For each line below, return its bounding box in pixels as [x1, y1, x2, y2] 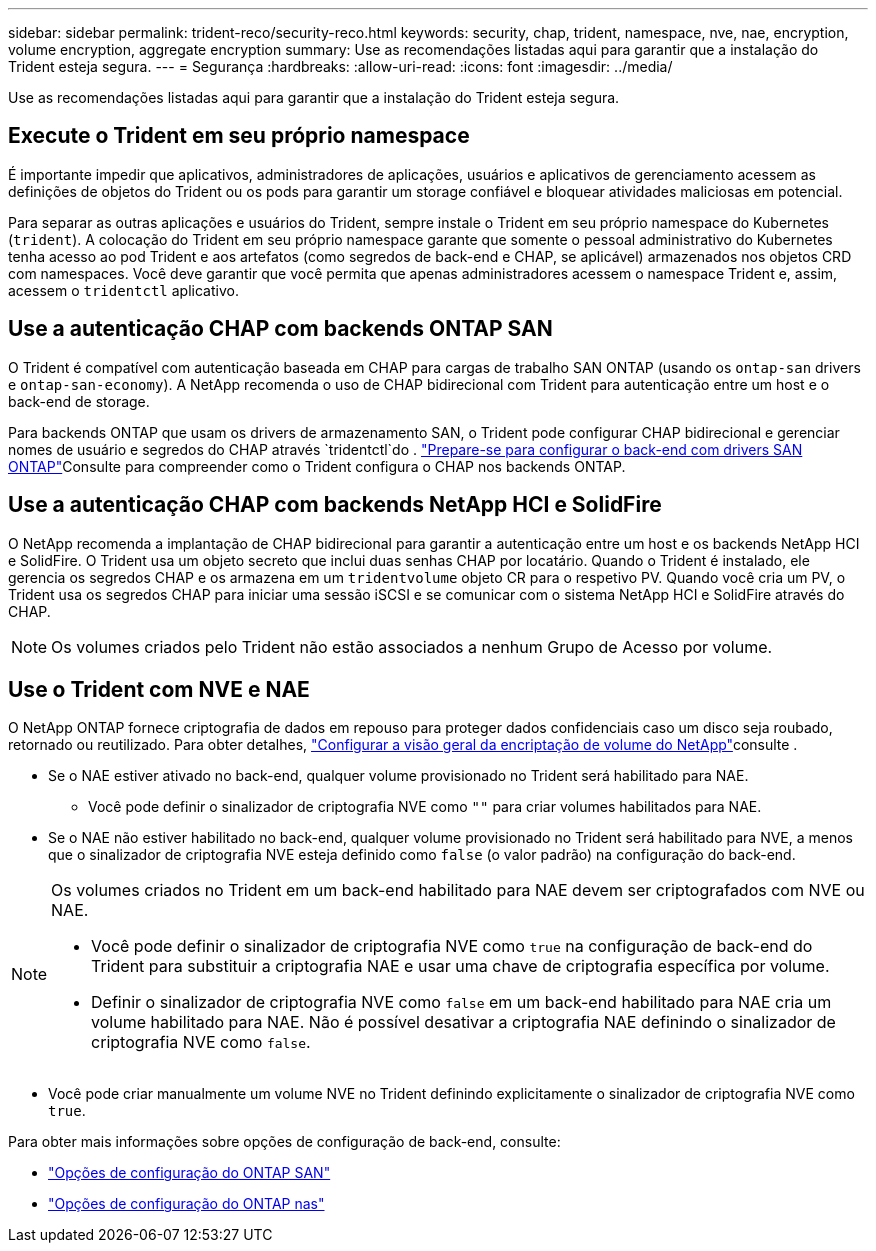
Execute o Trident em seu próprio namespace [8, 123, 470, 149]
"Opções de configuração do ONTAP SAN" [48, 1164, 331, 1182]
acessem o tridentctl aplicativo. [8, 281, 239, 299]
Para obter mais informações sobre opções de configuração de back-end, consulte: [8, 1133, 561, 1151]
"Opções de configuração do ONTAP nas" [48, 1195, 325, 1213]
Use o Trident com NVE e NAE [8, 676, 310, 702]
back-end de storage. [8, 392, 150, 410]
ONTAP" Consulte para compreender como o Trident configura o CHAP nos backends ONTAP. [8, 457, 626, 475]
